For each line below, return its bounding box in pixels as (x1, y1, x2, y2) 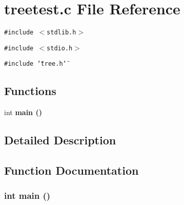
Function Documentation (4, 162, 139, 178)
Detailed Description (4, 132, 116, 148)
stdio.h (47, 44, 73, 52)
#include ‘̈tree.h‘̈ (4, 60, 67, 68)
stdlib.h (47, 29, 76, 36)
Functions (4, 83, 56, 99)
